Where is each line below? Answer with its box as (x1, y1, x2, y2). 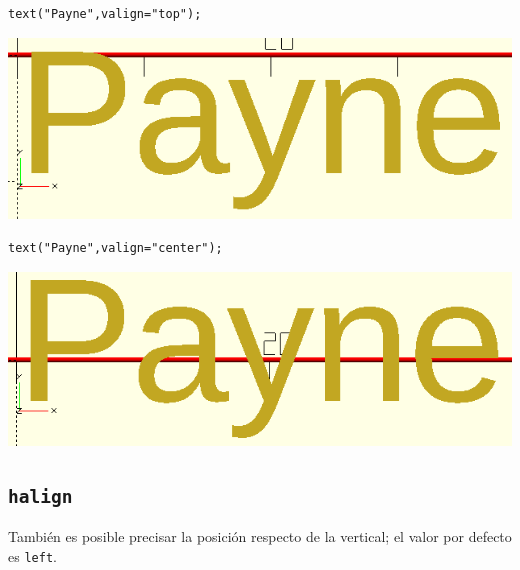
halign (8, 485, 73, 507)
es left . (8, 545, 57, 566)
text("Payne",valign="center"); (8, 240, 223, 255)
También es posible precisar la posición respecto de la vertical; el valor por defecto (8, 526, 512, 547)
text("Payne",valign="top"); (8, 7, 202, 21)
